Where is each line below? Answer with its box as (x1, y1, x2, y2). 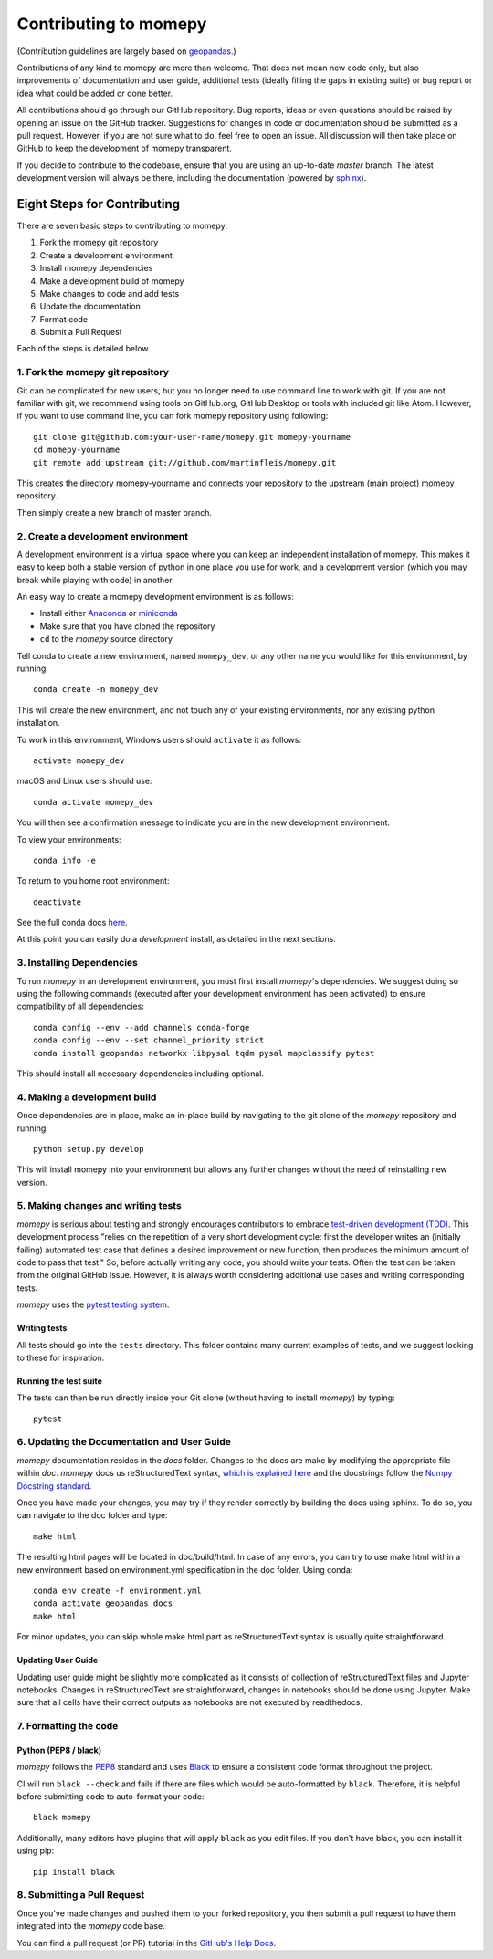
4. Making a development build (16, 1091, 157, 1104)
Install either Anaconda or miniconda (39, 608, 178, 619)
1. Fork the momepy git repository (16, 366, 169, 379)
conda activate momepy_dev (33, 797, 154, 807)
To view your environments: (16, 833, 122, 844)
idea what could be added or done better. (16, 88, 173, 99)
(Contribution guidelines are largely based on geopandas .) (16, 46, 236, 57)
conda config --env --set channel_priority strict (33, 1035, 265, 1045)
